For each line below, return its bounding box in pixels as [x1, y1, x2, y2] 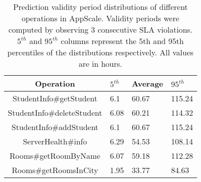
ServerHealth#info [23, 136, 87, 147]
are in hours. [78, 58, 122, 69]
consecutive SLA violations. [98, 24, 193, 35]
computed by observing [8, 24, 89, 35]
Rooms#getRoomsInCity [11, 164, 99, 176]
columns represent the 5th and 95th [61, 35, 184, 46]
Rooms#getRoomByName [9, 150, 100, 161]
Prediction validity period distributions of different [13, 1, 188, 12]
